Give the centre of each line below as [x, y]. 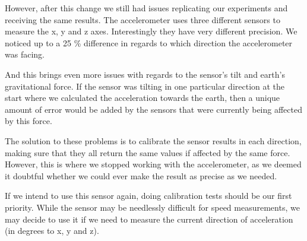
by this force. [29, 121]
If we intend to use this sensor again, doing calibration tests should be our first [148, 196]
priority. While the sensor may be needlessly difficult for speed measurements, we [152, 207]
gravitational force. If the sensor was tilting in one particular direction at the [145, 86]
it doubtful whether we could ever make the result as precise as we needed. [141, 175]
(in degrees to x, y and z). [52, 231]
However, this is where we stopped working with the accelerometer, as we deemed [153, 164]
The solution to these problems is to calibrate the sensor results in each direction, [153, 140]
